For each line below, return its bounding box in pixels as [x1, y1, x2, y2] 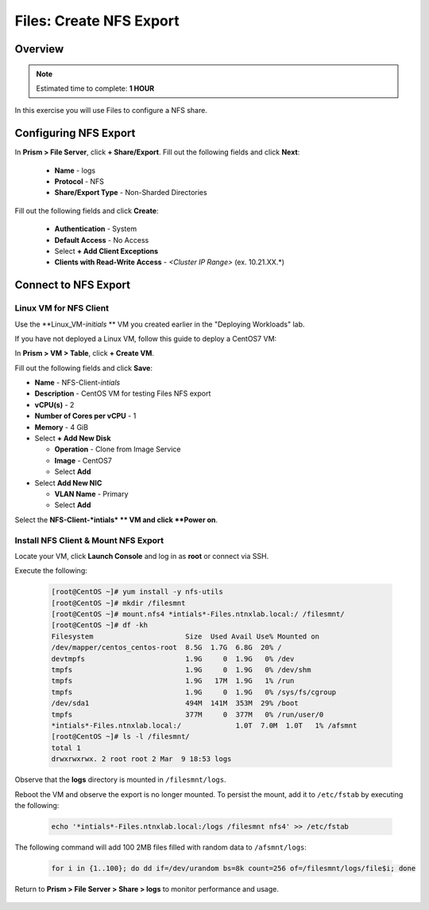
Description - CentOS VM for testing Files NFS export [34, 389, 211, 398]
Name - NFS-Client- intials [34, 378, 121, 388]
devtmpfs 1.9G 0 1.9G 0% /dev [51, 654, 295, 663]
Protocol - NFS [54, 177, 105, 186]
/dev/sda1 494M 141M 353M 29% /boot [51, 699, 299, 708]
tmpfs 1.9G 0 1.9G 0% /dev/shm [51, 666, 311, 674]
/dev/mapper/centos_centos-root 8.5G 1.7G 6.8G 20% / [51, 643, 282, 652]
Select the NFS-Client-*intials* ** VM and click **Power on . [14, 514, 218, 525]
